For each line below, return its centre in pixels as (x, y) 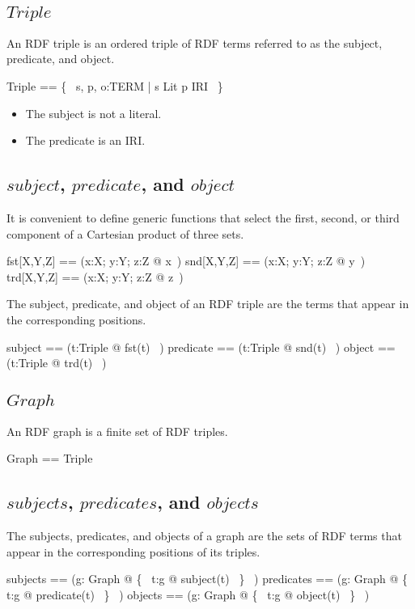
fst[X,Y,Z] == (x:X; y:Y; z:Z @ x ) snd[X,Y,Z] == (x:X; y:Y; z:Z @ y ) (186, 261)
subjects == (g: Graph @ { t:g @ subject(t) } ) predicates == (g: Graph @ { (207, 579)
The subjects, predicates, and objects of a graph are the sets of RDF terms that (204, 535)
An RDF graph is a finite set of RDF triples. (117, 431)
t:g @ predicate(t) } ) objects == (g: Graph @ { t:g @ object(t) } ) (188, 594)
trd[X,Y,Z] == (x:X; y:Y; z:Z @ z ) (95, 276)
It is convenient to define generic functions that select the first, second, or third (203, 217)
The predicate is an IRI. (85, 140)
